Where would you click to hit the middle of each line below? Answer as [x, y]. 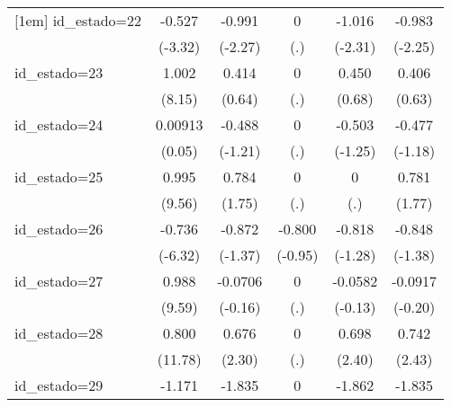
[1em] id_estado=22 [78, 20]
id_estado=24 [59, 124]
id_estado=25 [59, 177]
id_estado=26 [59, 229]
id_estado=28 [59, 333]
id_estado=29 [59, 385]
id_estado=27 [59, 281]
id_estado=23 [59, 72]
